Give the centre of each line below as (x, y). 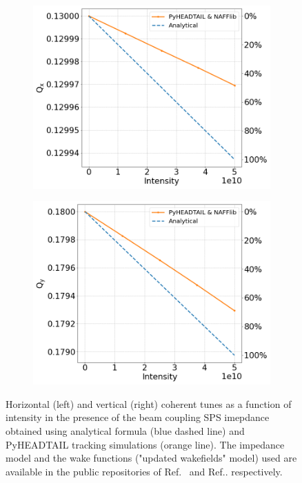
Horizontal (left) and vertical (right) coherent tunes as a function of (149, 403)
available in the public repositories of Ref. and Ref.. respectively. (144, 471)
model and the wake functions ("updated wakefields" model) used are (151, 458)
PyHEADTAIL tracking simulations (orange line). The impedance (145, 444)
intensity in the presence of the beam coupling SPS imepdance (138, 417)
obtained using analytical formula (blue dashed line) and (125, 431)
